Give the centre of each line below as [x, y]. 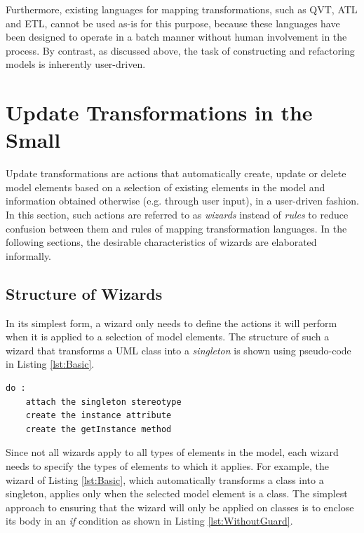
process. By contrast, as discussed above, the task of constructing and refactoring [180, 50]
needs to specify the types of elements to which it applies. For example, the [168, 465]
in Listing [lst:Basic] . [50, 364]
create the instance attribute [99, 416]
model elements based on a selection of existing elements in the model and [166, 187]
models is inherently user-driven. [76, 64]
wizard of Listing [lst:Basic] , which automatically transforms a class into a [165, 479]
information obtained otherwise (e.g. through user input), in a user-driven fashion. [182, 201]
